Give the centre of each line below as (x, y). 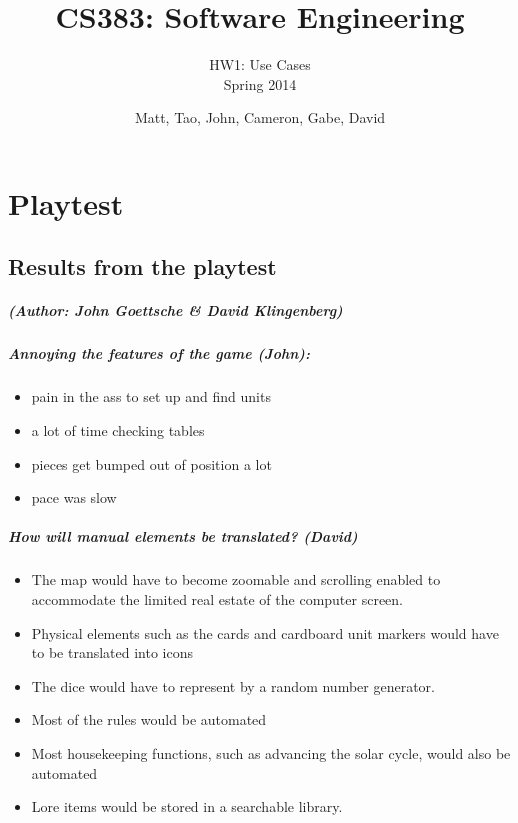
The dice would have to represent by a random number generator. (233, 685)
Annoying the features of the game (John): (159, 353)
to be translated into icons (112, 652)
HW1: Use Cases (260, 64)
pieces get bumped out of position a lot (151, 463)
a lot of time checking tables (118, 430)
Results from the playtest (142, 266)
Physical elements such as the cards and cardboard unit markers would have (265, 632)
